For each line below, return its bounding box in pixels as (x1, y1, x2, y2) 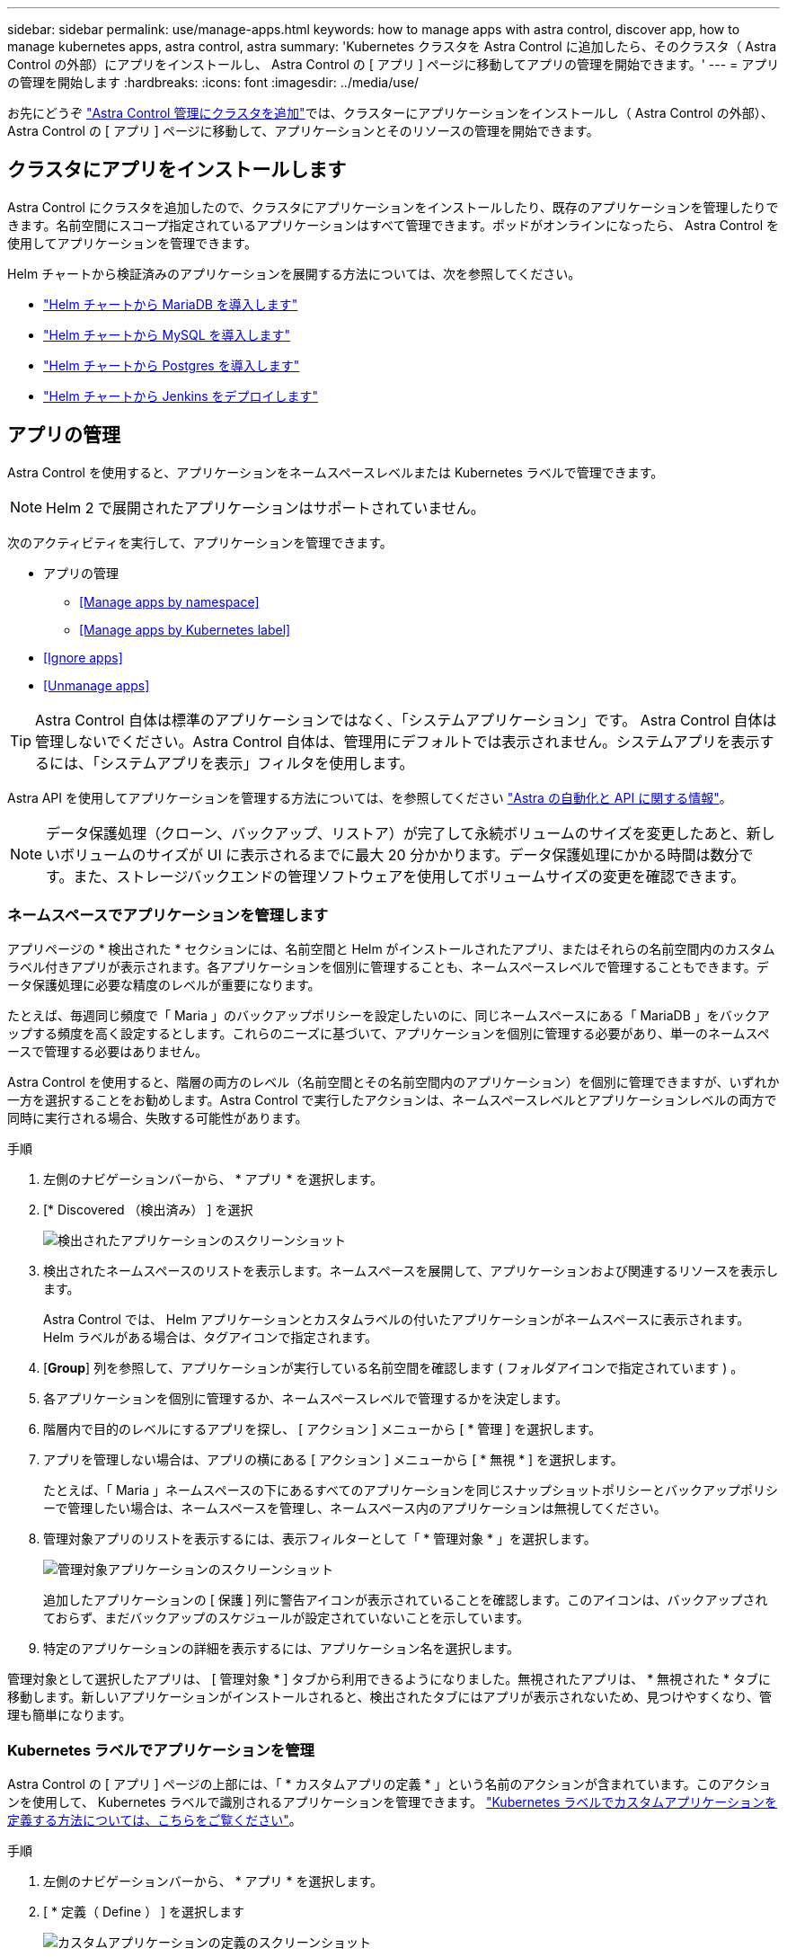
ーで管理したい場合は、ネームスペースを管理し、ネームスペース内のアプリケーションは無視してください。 (43, 1500, 667, 1517)
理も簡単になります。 (7, 1707, 132, 1723)
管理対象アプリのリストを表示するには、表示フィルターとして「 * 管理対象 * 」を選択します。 (43, 1531, 597, 1547)
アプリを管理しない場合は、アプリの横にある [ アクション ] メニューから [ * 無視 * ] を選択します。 (43, 1452, 623, 1468)
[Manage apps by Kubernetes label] (79, 621, 291, 637)
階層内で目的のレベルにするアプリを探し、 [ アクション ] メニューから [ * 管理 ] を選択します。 (43, 1421, 601, 1437)
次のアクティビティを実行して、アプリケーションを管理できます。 (7, 534, 393, 550)
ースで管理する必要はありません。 (7, 1044, 208, 1060)
